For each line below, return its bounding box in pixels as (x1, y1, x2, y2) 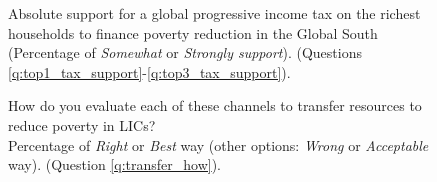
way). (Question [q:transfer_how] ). (8, 154, 221, 175)
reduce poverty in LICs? (8, 114, 156, 135)
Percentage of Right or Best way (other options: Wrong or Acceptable (8, 134, 429, 155)
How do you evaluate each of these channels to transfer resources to (8, 95, 422, 116)
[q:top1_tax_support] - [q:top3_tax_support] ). (8, 61, 291, 82)
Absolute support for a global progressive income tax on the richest (8, 3, 421, 23)
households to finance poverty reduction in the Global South (8, 22, 378, 43)
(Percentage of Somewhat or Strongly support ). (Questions (8, 42, 362, 63)
